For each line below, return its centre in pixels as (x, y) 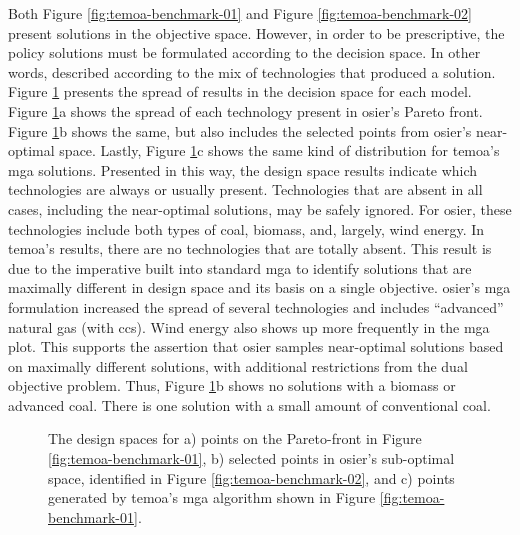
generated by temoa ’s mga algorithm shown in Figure (212, 497)
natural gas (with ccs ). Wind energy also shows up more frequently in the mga (249, 326)
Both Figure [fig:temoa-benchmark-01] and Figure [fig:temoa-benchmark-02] (240, 13)
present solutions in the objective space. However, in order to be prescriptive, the (256, 32)
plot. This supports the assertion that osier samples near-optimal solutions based (256, 346)
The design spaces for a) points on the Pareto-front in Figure (235, 438)
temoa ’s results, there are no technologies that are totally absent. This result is (250, 248)
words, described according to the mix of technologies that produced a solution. (252, 71)
